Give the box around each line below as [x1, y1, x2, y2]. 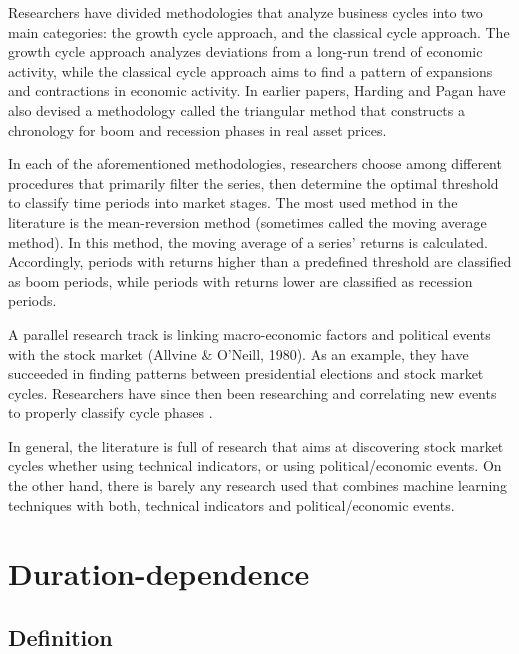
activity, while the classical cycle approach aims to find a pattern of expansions [8, 60, 493, 81]
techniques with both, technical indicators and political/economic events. [8, 494, 455, 515]
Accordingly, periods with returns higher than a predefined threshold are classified [8, 251, 512, 272]
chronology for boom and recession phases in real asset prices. [8, 119, 387, 140]
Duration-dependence [8, 553, 310, 594]
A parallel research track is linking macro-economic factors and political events [8, 323, 491, 344]
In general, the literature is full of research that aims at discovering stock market [8, 435, 504, 456]
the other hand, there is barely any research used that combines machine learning [8, 475, 508, 496]
